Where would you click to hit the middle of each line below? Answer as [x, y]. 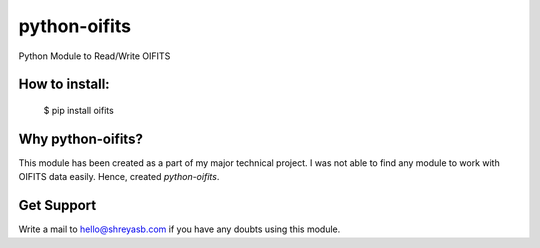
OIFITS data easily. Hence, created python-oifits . [119, 177]
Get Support [57, 205]
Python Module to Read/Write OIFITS [94, 56]
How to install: [64, 84]
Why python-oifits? [81, 138]
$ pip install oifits [78, 110]
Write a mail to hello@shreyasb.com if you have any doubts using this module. [179, 229]
